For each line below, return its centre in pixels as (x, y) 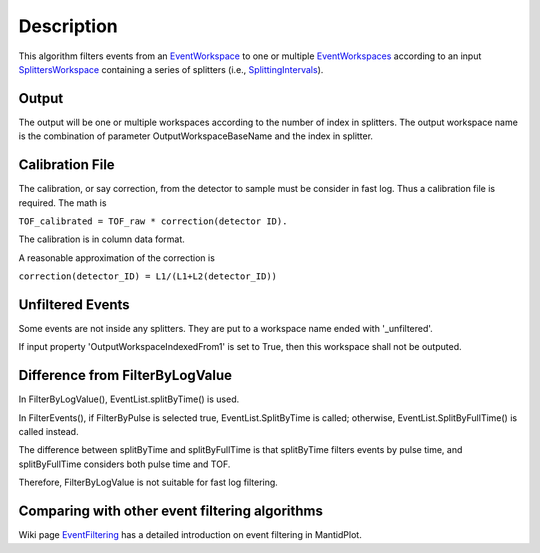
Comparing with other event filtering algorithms (171, 511)
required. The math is (62, 202)
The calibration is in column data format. (101, 239)
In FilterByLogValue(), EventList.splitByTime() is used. (129, 399)
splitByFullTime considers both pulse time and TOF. (124, 464)
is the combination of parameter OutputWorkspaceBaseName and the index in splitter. (196, 136)
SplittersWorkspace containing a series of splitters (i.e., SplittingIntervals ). (171, 69)
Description (68, 26)
